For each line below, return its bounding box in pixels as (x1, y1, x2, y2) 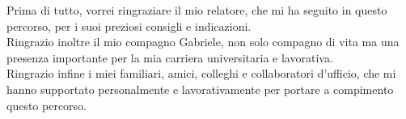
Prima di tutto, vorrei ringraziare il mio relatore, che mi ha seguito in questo (6, 2, 387, 18)
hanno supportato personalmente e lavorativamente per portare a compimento (6, 80, 394, 97)
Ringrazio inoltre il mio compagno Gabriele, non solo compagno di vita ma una (6, 33, 400, 50)
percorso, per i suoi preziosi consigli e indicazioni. (6, 17, 252, 34)
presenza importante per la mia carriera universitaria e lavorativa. (6, 49, 333, 66)
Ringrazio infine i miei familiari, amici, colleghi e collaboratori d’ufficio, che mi (6, 65, 396, 82)
